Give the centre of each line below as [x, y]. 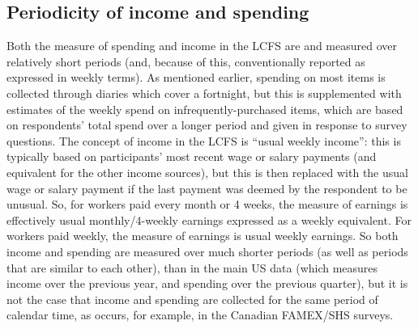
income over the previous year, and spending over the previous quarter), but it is [207, 283]
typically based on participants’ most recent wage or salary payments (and [192, 156]
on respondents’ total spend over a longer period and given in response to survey [207, 125]
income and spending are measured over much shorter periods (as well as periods [207, 251]
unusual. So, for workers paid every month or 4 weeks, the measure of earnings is [207, 204]
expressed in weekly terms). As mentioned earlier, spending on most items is [196, 77]
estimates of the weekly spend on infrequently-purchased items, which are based [205, 109]
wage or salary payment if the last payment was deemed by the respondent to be [207, 188]
